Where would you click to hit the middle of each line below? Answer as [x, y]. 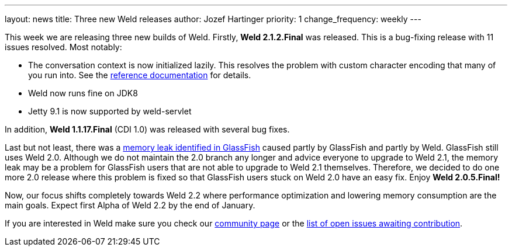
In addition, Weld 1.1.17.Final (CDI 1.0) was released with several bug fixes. [147, 129]
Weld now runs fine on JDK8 [83, 93]
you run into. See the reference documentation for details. [140, 75]
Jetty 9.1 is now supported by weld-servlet [110, 111]
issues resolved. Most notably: [63, 47]
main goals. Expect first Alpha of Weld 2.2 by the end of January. [130, 205]
